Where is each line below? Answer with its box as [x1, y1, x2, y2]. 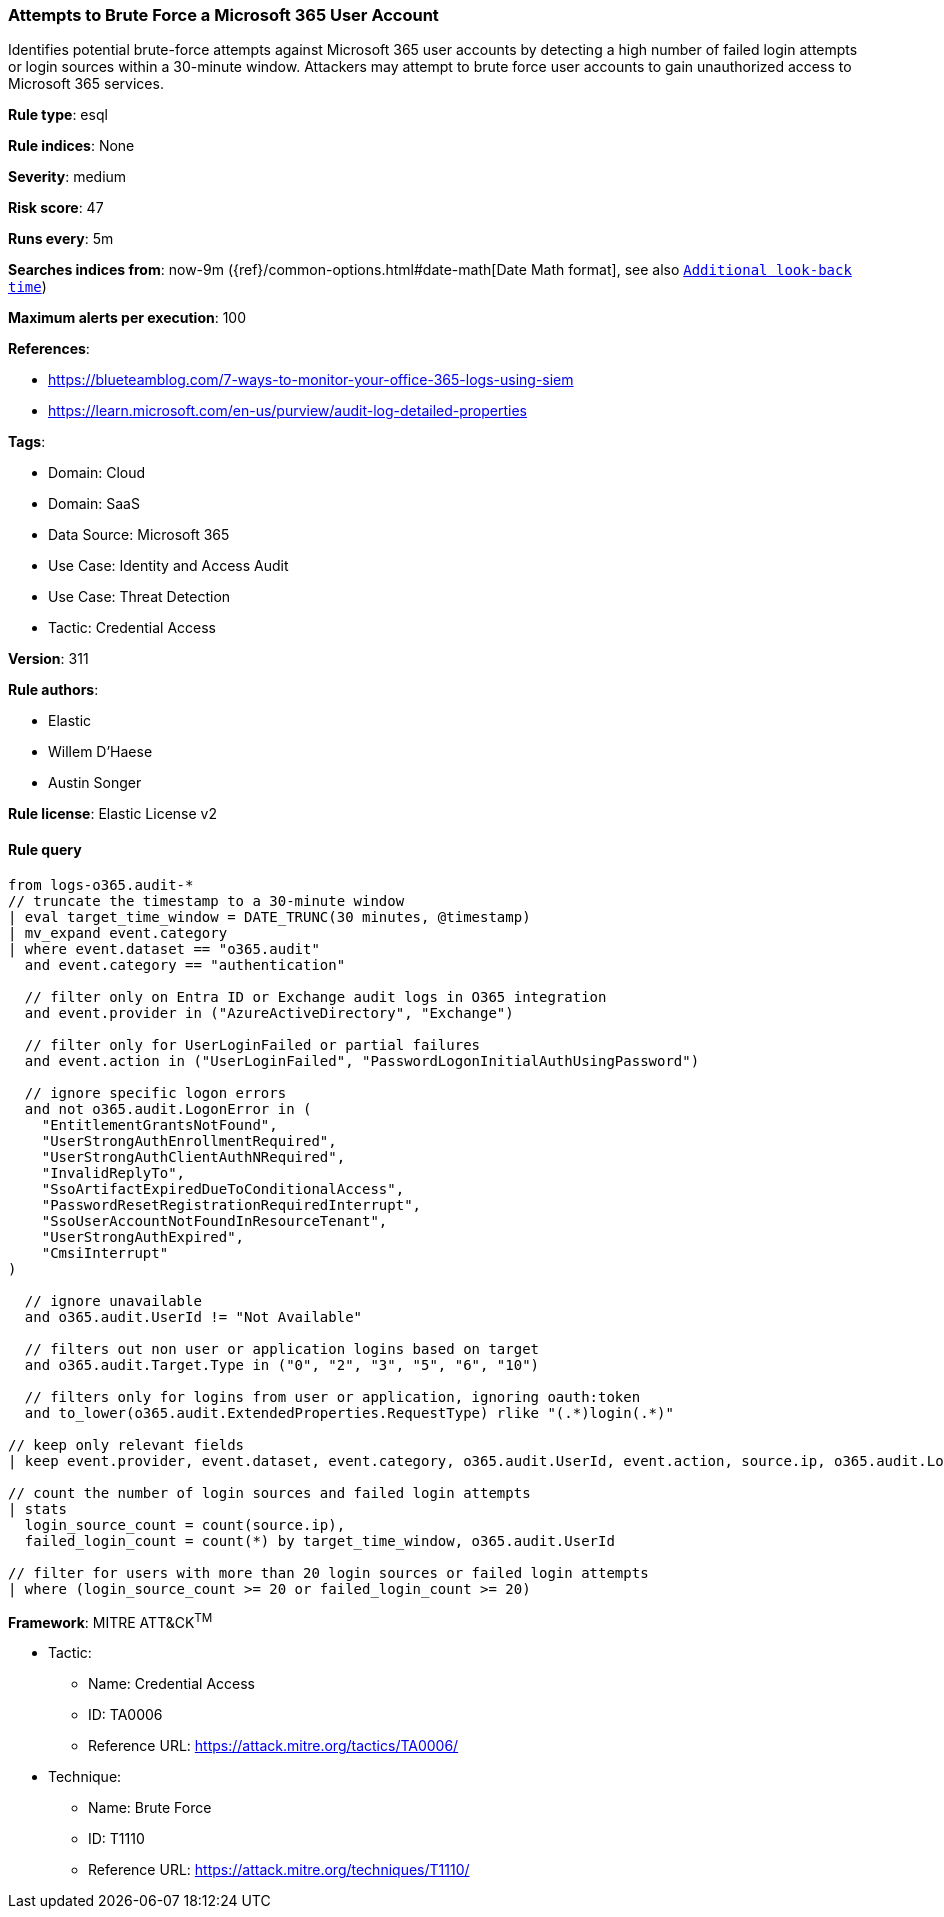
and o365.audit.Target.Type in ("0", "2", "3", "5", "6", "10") [24, 1356, 540, 1373]
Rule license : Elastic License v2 [8, 805, 217, 823]
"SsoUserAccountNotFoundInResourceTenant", [41, 1212, 388, 1229]
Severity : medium [8, 168, 127, 186]
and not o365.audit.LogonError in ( [24, 1100, 312, 1117]
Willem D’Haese [48, 743, 153, 761]
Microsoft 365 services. [8, 75, 164, 93]
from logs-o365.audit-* [8, 876, 194, 893]
